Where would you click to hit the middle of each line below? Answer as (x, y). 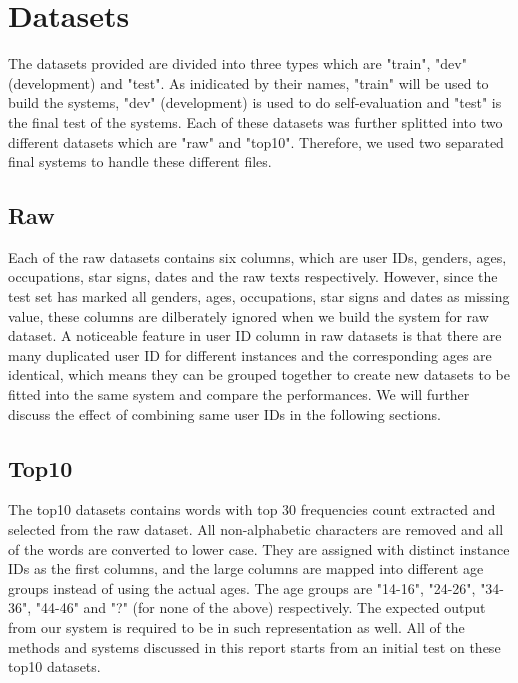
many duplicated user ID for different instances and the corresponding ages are (250, 354)
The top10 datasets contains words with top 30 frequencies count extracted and (252, 509)
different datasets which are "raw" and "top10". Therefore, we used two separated (256, 141)
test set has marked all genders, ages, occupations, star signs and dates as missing (259, 296)
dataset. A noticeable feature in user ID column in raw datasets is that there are (255, 335)
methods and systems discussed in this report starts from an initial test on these (254, 646)
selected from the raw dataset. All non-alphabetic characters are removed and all (256, 529)
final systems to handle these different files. (140, 161)
